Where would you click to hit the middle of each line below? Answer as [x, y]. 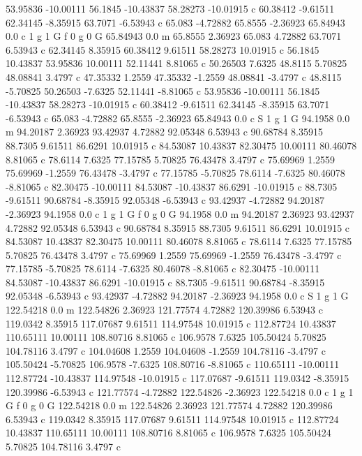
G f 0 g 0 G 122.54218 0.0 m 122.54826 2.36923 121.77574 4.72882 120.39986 [169, 405]
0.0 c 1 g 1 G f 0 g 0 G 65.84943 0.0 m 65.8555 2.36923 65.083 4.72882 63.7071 [174, 36]
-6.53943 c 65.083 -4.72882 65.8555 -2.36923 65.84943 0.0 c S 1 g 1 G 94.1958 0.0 [178, 118]
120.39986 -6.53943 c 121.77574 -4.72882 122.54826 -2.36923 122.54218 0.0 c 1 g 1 [180, 391]
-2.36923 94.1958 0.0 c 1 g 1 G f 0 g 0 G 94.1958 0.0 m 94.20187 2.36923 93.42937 [180, 213]
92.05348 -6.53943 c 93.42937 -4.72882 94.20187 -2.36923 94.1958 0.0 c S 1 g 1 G [177, 296]
